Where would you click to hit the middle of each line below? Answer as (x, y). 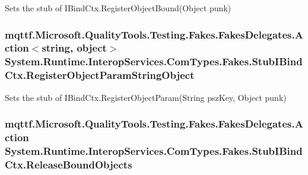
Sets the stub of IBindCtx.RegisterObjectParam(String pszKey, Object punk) (146, 97)
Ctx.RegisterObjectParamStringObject (100, 75)
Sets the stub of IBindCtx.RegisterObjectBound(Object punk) (118, 8)
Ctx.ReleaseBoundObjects (69, 164)
